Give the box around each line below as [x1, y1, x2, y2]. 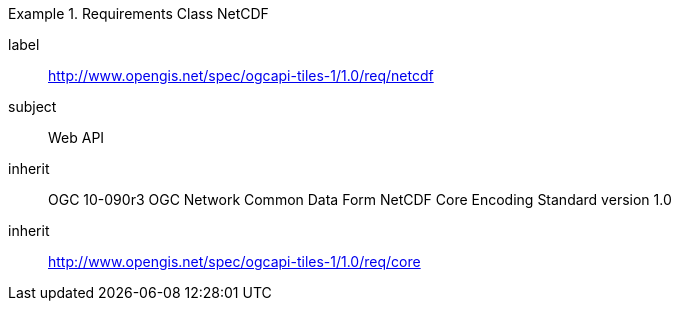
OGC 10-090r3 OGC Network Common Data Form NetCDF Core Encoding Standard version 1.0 [48, 191, 672, 208]
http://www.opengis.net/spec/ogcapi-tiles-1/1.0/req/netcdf [48, 67, 434, 84]
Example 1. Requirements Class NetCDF [8, 5, 269, 22]
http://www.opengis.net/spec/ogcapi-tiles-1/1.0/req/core [48, 253, 421, 270]
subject [8, 98, 57, 115]
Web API [48, 129, 105, 146]
